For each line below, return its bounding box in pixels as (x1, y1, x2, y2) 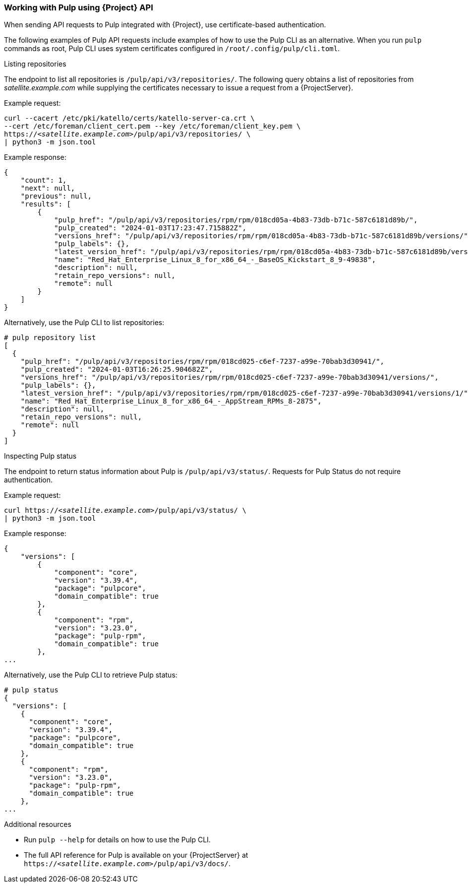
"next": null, (20, 184, 75, 193)
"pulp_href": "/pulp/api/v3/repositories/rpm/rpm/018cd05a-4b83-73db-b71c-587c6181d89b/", (54, 216, 418, 224)
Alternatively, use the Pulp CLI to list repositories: (4, 318, 165, 327)
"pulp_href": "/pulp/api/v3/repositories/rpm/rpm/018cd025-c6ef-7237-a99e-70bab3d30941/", (20, 357, 385, 366)
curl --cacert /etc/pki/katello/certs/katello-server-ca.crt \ (4, 114, 255, 123)
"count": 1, (20, 176, 67, 185)
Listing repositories (4, 60, 66, 68)
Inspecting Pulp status (4, 452, 77, 461)
